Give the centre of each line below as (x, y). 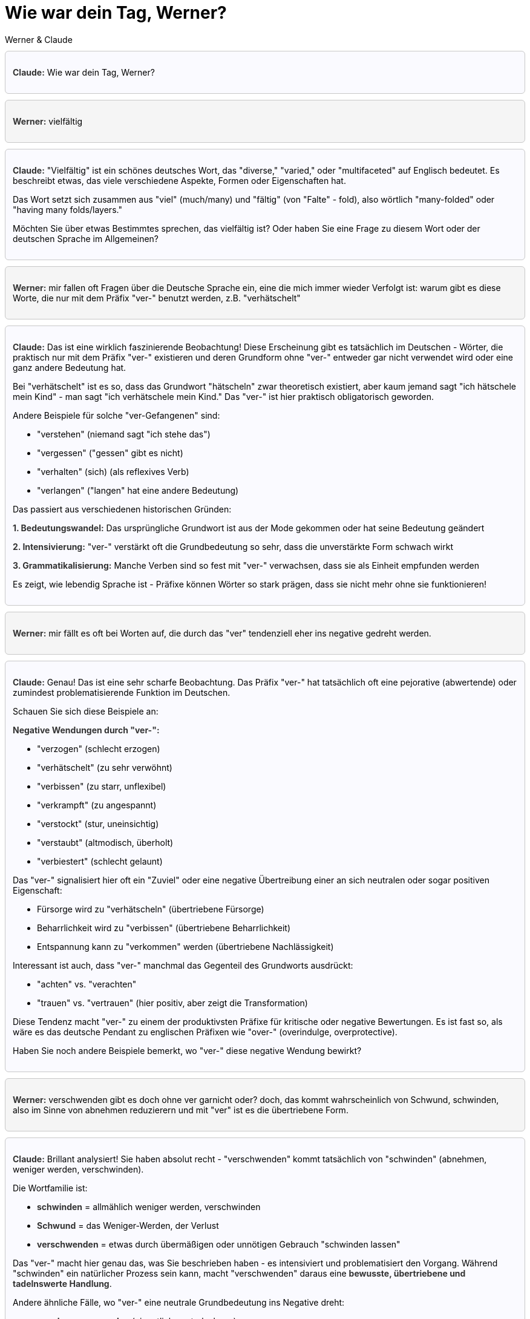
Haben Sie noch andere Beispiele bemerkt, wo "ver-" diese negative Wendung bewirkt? (187, 1050)
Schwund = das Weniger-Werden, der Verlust (128, 1225)
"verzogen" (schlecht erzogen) (99, 748)
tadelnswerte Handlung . (62, 1283)
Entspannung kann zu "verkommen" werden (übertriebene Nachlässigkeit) (185, 946)
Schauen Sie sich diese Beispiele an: (86, 711)
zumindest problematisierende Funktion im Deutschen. (122, 692)
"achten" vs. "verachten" (87, 984)
